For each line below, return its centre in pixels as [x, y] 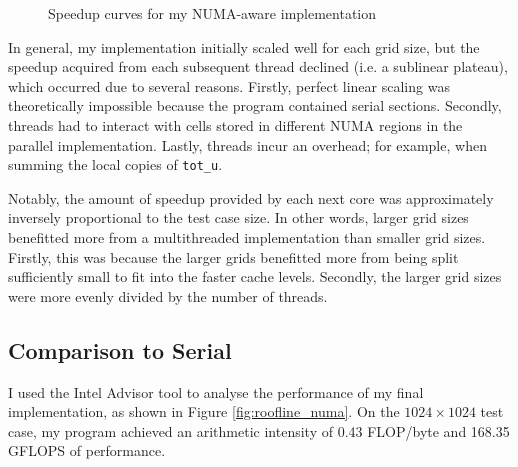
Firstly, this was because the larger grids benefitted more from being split [233, 256]
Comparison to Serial [120, 349]
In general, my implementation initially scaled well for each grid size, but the [244, 46]
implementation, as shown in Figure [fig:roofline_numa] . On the [204, 411]
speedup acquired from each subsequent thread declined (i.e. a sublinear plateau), [258, 66]
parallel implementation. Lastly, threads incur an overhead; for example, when [247, 144]
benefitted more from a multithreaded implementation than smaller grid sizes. [247, 237]
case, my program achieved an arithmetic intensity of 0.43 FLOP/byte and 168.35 [259, 430]
